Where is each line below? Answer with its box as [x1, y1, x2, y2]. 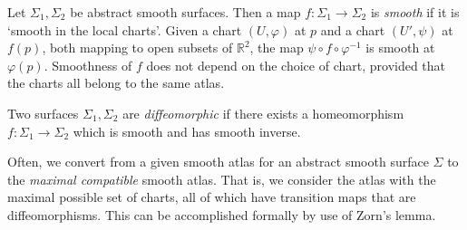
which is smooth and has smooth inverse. [73, 121, 301, 140]
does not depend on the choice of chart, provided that [146, 55, 446, 74]
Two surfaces [7, 103, 79, 122]
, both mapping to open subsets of [42, 38, 233, 57]
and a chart [320, 20, 385, 39]
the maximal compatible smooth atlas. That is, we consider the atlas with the [7, 169, 436, 188]
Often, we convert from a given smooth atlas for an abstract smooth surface [7, 152, 429, 171]
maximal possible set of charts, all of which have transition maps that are [7, 187, 416, 206]
